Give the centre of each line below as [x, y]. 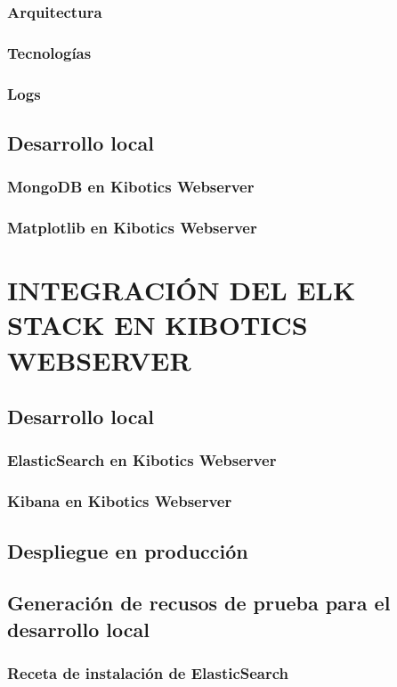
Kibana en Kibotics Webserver [120, 501]
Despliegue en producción [128, 550]
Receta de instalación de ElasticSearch [148, 673]
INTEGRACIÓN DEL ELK [182, 290]
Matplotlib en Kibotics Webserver [132, 228]
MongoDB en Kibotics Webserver [131, 187]
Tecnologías [49, 52]
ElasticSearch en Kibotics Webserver [142, 460]
